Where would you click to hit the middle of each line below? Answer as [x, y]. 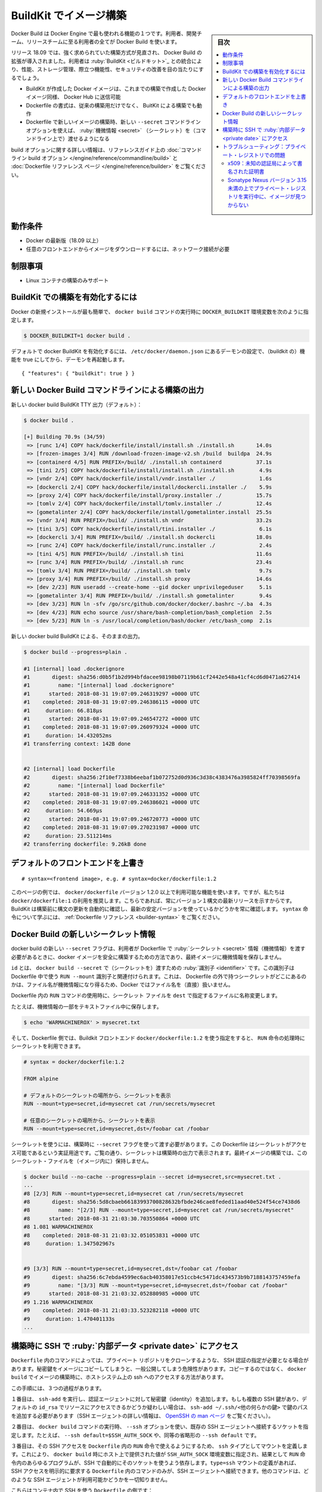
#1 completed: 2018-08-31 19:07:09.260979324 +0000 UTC [112, 727]
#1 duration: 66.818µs [63, 710]
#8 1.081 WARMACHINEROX [58, 1227]
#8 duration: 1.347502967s [69, 1244]
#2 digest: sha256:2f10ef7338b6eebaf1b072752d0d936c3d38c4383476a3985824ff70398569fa [162, 777]
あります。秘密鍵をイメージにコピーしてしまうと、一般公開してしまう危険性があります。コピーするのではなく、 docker [159, 1368]
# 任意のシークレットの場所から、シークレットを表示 [89, 1120]
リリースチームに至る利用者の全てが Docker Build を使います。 [103, 41]
